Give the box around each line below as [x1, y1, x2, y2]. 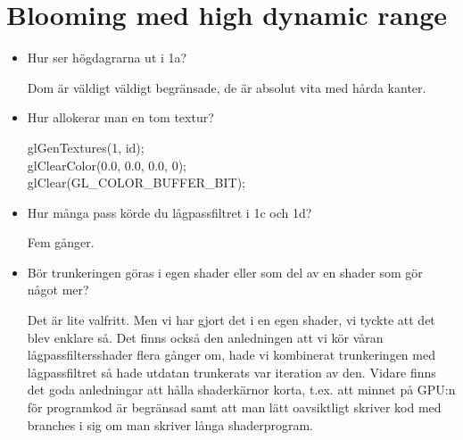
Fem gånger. [27, 233, 95, 252]
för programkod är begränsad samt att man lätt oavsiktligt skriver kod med [27, 398, 442, 417]
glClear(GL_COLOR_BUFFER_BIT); [27, 173, 245, 192]
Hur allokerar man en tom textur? [27, 108, 214, 127]
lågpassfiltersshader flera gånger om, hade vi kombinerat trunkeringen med [27, 345, 435, 364]
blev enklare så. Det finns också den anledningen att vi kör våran [27, 328, 384, 346]
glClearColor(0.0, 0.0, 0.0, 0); [27, 155, 187, 174]
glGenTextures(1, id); [27, 137, 145, 156]
